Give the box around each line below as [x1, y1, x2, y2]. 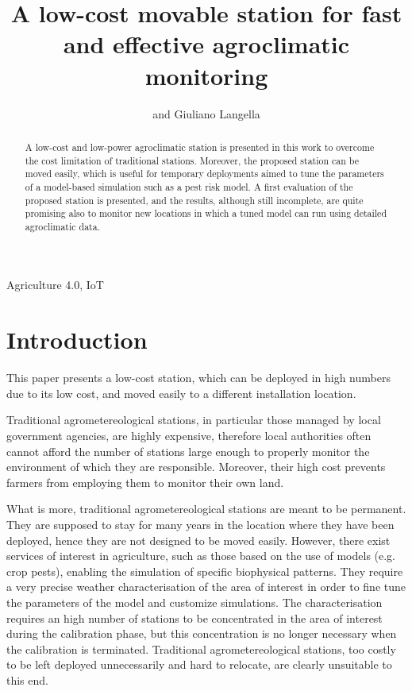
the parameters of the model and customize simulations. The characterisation [6, 593, 383, 610]
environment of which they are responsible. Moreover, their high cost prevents [6, 458, 386, 475]
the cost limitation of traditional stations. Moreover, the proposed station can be [25, 153, 360, 167]
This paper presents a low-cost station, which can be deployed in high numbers [6, 369, 391, 386]
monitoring [144, 59, 268, 91]
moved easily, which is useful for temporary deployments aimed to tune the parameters [25, 167, 384, 180]
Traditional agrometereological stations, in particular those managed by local [6, 411, 381, 428]
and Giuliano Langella [152, 105, 260, 122]
